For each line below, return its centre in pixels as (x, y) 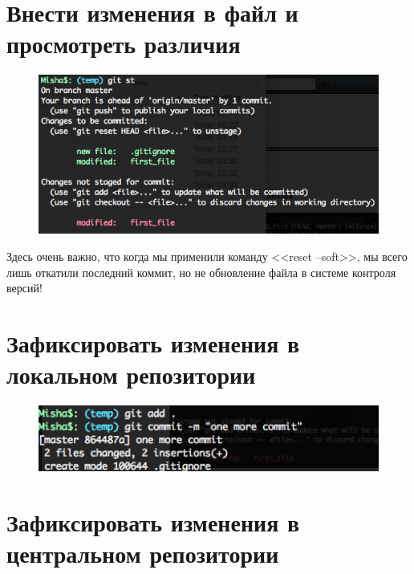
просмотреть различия (124, 44)
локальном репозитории (131, 375)
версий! (24, 288)
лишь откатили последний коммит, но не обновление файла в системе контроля (201, 272)
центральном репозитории (143, 553)
